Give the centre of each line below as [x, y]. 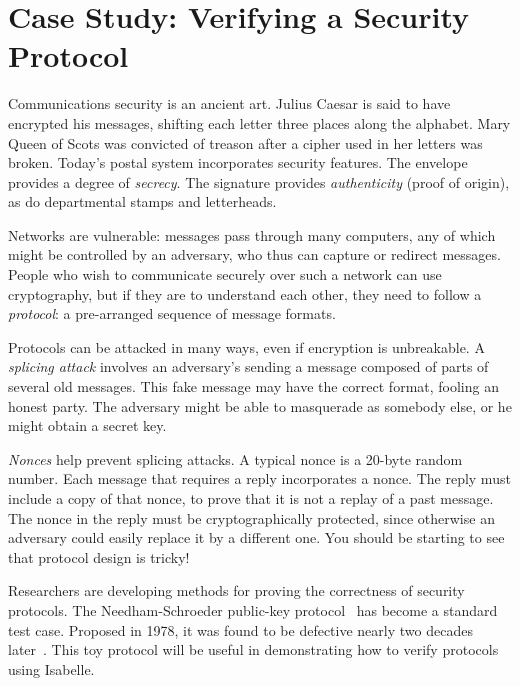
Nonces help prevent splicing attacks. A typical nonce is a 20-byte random [235, 458]
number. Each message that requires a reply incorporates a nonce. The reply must [259, 478]
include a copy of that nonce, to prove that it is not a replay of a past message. [251, 498]
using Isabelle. [51, 668]
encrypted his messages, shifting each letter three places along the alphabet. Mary [259, 122]
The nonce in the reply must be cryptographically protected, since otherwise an [251, 517]
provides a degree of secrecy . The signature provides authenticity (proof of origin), [259, 181]
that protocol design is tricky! [99, 556]
